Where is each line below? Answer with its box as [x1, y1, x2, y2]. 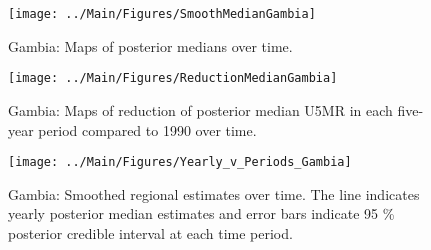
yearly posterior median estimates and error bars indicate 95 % [8, 203, 395, 224]
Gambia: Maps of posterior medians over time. [8, 35, 293, 56]
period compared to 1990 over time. [38, 119, 257, 140]
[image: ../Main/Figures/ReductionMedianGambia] [8, 71, 338, 86]
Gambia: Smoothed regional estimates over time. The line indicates [8, 183, 420, 204]
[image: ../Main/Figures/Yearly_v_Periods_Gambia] [8, 155, 352, 170]
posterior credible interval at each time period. [8, 222, 293, 243]
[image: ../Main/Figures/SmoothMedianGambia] [8, 7, 316, 21]
